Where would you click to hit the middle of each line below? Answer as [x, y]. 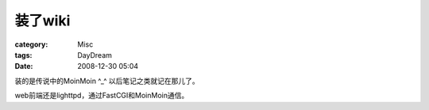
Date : [24, 66]
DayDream [95, 55]
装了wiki [43, 21]
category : [31, 44]
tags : [23, 55]
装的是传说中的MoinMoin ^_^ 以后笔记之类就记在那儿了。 [107, 81]
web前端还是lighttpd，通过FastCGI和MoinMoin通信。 [102, 96]
